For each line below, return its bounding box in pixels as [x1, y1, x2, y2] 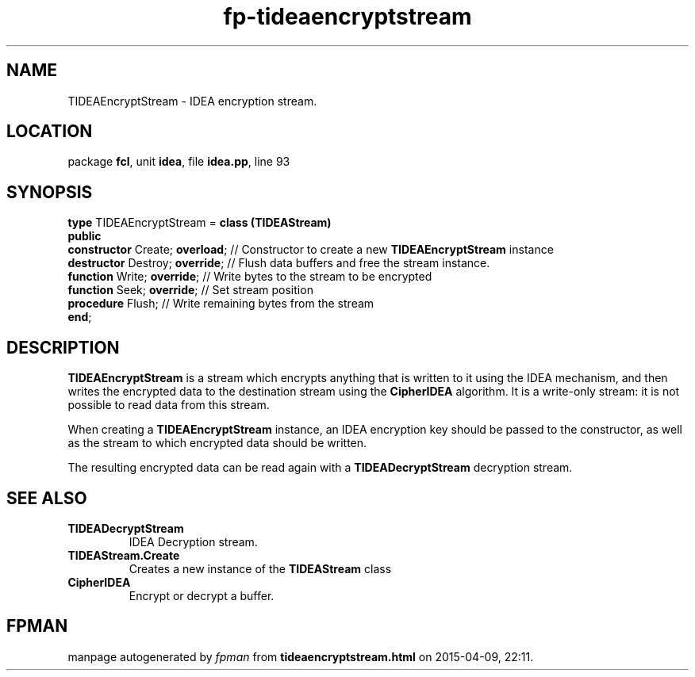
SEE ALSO [6, 488, 87, 508]
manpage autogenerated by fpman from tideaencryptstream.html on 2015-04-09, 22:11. [67, 649, 534, 664]
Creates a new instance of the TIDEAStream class [129, 561, 392, 576]
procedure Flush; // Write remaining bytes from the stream [67, 296, 374, 311]
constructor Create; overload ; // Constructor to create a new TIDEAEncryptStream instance [67, 243, 554, 257]
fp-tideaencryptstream [223, 3, 472, 30]
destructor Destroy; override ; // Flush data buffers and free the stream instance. [67, 256, 490, 270]
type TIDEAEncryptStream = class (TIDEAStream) [67, 216, 332, 230]
